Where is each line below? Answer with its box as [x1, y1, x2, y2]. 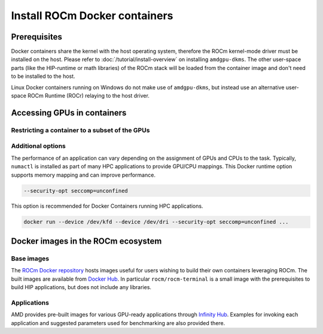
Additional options [11, 142, 66, 150]
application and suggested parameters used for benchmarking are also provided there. [11, 319, 226, 326]
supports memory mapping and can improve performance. [11, 171, 156, 178]
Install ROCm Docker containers [11, 9, 173, 22]
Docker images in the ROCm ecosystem [11, 236, 162, 246]
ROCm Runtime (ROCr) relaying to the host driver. [28, 92, 150, 99]
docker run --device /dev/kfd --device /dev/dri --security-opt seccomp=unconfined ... [23, 218, 289, 226]
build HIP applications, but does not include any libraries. [11, 284, 152, 290]
